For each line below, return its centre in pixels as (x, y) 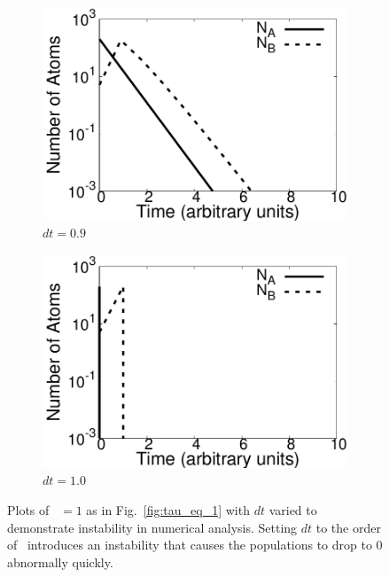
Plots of (28, 509)
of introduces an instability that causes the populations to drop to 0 (195, 545)
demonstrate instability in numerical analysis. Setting (152, 527)
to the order (348, 527)
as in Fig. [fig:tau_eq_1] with (168, 509)
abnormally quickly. (60, 561)
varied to (293, 509)
